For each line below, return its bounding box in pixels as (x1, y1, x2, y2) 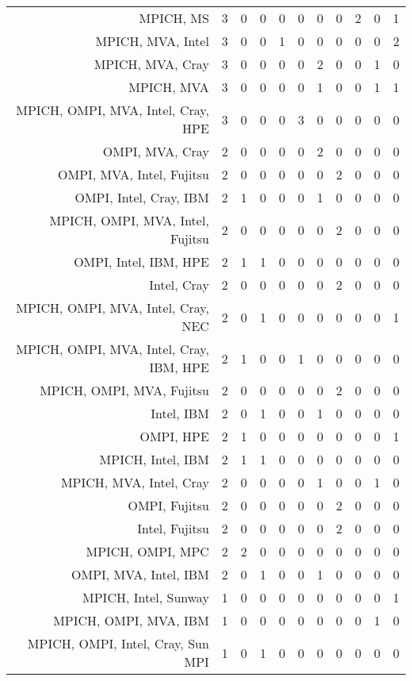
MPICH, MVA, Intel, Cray (60, 473, 209, 491)
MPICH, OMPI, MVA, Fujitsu (40, 381, 209, 399)
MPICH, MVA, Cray (93, 55, 209, 73)
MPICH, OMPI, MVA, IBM (53, 611, 209, 629)
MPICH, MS (139, 9, 209, 27)
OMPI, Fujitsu (128, 496, 209, 514)
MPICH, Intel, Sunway (82, 588, 209, 606)
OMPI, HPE (139, 427, 209, 445)
